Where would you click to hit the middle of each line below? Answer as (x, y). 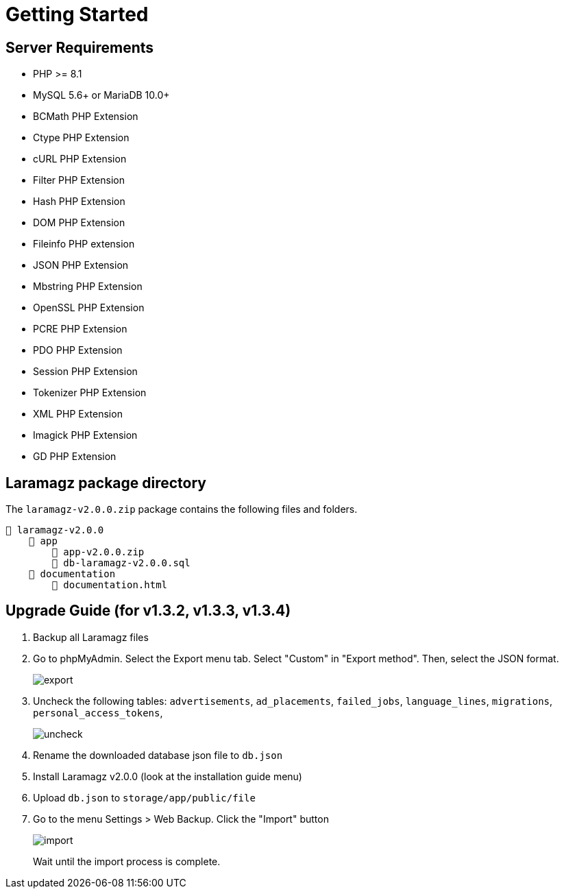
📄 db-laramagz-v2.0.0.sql (121, 563)
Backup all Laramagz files (91, 637)
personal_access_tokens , (98, 712)
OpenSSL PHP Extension (89, 308)
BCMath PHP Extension (86, 117)
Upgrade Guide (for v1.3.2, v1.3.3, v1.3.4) (148, 611)
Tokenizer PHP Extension (90, 393)
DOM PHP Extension (79, 223)
